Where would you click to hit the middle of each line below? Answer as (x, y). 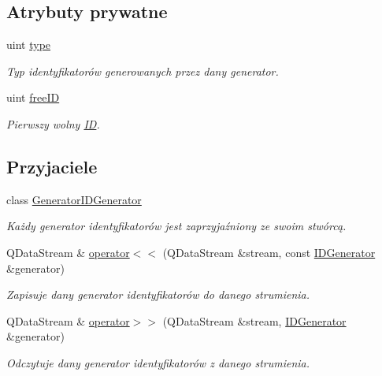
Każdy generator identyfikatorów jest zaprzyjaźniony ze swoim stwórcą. (176, 226)
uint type (29, 45)
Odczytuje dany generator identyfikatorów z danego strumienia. (158, 362)
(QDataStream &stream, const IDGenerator (269, 252)
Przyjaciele (52, 166)
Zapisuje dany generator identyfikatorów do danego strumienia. (158, 294)
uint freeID (33, 97)
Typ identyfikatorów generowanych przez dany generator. (143, 71)
